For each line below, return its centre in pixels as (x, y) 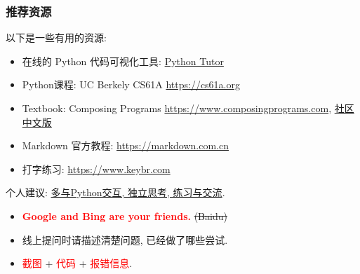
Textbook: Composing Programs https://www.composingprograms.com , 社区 (188, 108)
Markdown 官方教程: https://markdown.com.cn (125, 145)
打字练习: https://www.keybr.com (96, 169)
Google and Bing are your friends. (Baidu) (125, 215)
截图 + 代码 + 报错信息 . (77, 263)
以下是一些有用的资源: (56, 37)
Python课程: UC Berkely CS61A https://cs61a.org (131, 84)
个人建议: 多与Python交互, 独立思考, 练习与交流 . (115, 192)
